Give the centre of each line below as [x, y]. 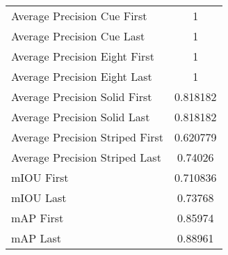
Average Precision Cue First [79, 16]
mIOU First [40, 177]
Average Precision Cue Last [78, 36]
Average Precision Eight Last [82, 76]
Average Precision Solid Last [81, 117]
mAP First [38, 218]
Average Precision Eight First [83, 56]
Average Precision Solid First [82, 96]
